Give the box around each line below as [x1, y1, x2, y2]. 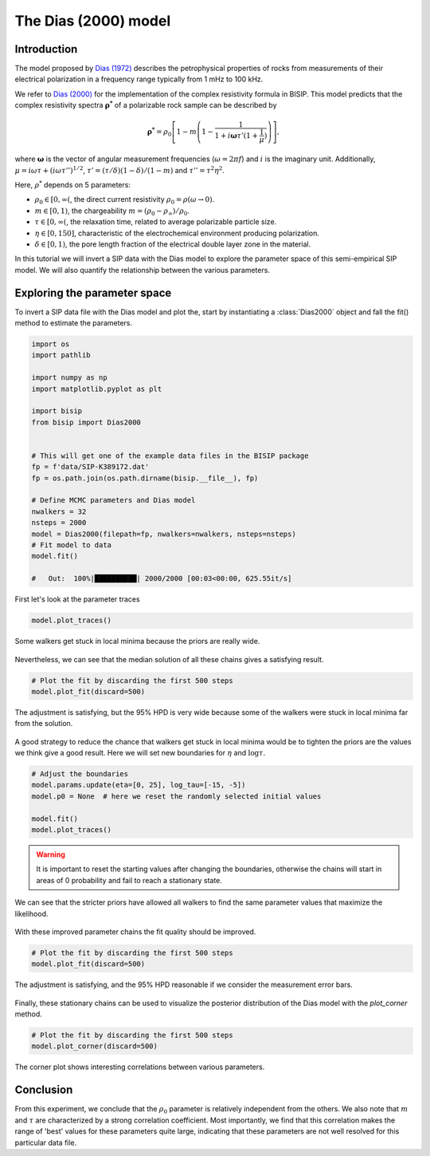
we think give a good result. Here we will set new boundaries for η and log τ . [14, 748, 266, 758]
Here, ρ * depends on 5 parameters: [14, 180, 131, 189]
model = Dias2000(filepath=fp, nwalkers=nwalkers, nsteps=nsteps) [31, 529, 296, 539]
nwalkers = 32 [31, 507, 87, 516]
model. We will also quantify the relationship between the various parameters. [14, 265, 271, 274]
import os [31, 340, 70, 349]
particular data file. [14, 1138, 77, 1147]
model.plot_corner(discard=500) [31, 1042, 158, 1051]
